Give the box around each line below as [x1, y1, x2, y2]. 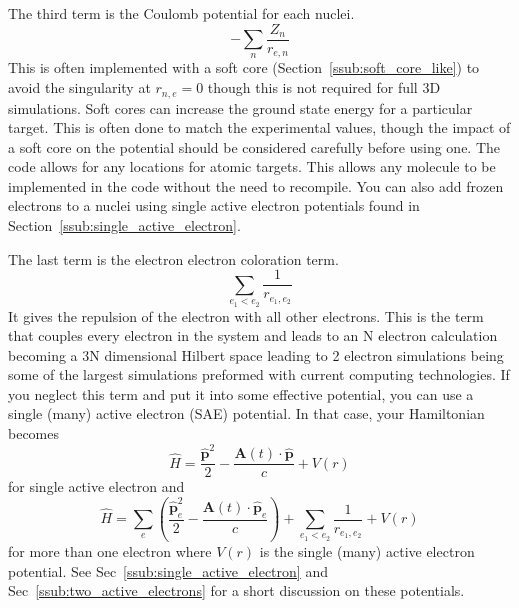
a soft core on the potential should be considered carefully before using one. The [8, 136, 501, 157]
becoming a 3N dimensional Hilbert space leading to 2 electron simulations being [8, 344, 504, 365]
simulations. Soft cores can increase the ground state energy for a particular [8, 97, 473, 118]
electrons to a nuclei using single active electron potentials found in [8, 195, 420, 216]
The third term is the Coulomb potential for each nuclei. [8, 3, 355, 23]
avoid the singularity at [8, 77, 151, 98]
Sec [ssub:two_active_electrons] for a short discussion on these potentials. [8, 580, 465, 601]
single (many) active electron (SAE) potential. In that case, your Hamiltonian [8, 403, 485, 424]
